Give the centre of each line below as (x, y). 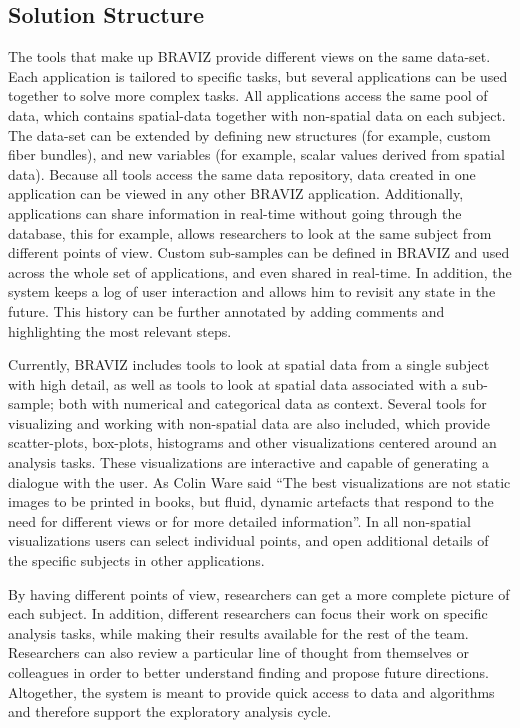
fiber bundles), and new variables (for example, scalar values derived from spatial (256, 154)
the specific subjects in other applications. (136, 560)
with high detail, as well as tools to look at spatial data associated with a (233, 383)
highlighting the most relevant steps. (120, 330)
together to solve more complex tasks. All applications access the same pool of (248, 95)
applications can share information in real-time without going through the (235, 212)
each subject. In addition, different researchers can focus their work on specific (248, 613)
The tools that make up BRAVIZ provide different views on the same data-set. (249, 56)
